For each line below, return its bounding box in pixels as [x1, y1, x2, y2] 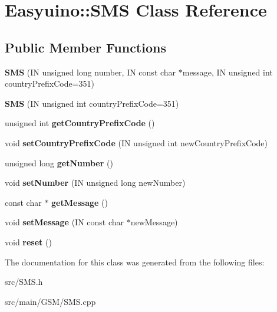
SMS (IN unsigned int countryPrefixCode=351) [5, 97, 179, 109]
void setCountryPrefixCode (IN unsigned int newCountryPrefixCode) [5, 136, 268, 149]
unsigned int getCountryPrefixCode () [5, 117, 155, 129]
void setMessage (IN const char [5, 216, 124, 228]
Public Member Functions [5, 38, 166, 56]
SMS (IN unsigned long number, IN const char [5, 65, 176, 78]
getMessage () [51, 196, 108, 208]
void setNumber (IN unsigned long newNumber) [5, 176, 186, 189]
